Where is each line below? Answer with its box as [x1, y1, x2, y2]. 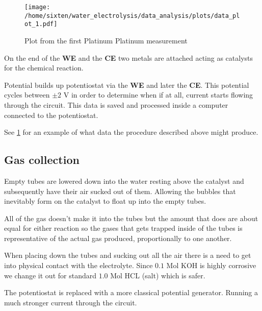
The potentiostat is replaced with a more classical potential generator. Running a [4, 287, 258, 298]
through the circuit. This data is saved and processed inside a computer [4, 99, 228, 110]
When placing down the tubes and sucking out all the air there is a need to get [4, 250, 251, 260]
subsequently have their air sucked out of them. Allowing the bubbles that [4, 185, 236, 196]
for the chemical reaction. [4, 62, 84, 73]
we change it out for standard [4, 270, 96, 280]
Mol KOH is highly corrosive [166, 260, 256, 271]
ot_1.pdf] [24, 20, 58, 28]
